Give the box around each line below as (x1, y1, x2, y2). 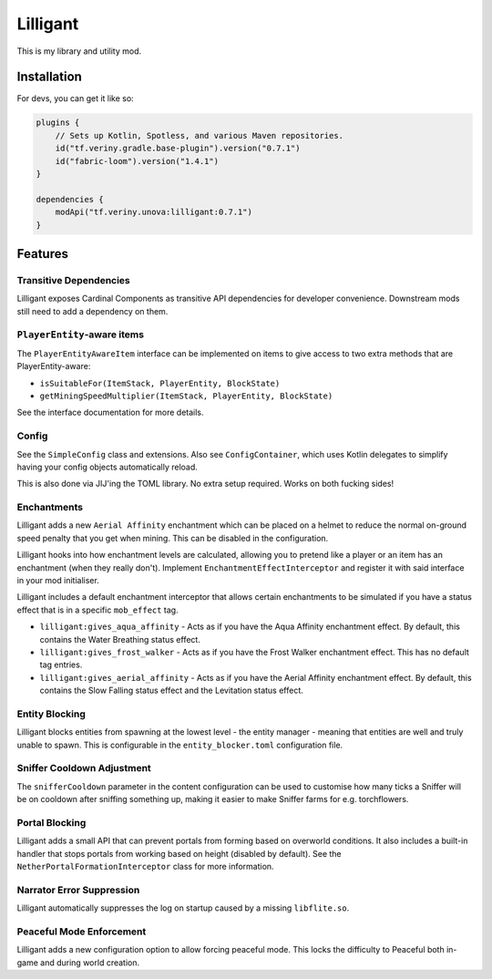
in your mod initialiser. (16, 575, 99, 586)
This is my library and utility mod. (16, 46, 141, 57)
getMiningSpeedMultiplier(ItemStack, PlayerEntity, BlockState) (39, 391, 333, 401)
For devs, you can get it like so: (16, 93, 134, 104)
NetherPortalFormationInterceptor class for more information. (16, 861, 274, 872)
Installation (16, 69, 82, 85)
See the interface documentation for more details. (16, 407, 204, 418)
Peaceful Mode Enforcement (16, 925, 147, 938)
